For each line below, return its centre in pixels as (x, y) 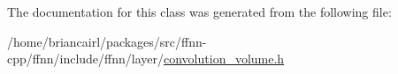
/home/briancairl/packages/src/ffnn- (107, 41)
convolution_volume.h (224, 59)
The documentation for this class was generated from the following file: (199, 11)
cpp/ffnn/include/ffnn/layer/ (86, 59)
